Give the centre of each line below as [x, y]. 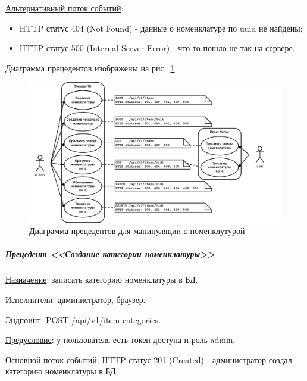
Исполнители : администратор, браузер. [76, 299]
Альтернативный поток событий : [65, 8]
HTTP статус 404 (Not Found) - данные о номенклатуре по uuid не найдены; [161, 28]
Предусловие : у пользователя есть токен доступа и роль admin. [120, 340]
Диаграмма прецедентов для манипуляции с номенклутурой [137, 231]
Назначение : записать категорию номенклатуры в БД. [102, 279]
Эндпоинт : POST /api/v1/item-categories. [83, 319]
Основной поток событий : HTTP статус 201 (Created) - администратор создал [149, 359]
